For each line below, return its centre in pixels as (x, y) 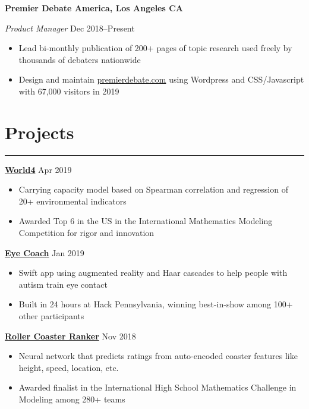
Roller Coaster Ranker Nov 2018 (70, 336)
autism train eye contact (63, 284)
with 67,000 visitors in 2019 (69, 91)
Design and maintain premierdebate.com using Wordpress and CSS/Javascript (161, 79)
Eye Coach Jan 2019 (45, 252)
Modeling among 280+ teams (72, 399)
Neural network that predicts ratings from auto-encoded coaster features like (158, 356)
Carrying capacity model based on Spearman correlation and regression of (153, 189)
